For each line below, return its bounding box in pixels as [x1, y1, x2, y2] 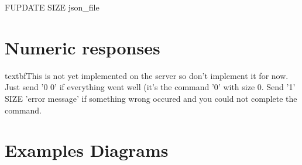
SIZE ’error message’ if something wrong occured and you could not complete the [5, 92, 297, 104]
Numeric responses [5, 35, 160, 59]
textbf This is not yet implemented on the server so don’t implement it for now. [5, 69, 289, 81]
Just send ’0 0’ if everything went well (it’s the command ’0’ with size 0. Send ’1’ [5, 81, 296, 93]
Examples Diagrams [5, 138, 169, 162]
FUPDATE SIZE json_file [5, 1, 99, 13]
